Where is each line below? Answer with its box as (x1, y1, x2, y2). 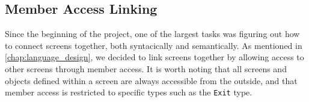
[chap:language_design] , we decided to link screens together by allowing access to (5, 51, 304, 63)
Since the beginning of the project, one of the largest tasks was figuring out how (5, 27, 300, 40)
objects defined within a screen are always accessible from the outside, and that (5, 74, 298, 86)
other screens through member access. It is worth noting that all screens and (5, 62, 287, 75)
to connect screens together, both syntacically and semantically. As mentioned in (5, 39, 302, 51)
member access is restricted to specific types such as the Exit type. (5, 86, 252, 98)
